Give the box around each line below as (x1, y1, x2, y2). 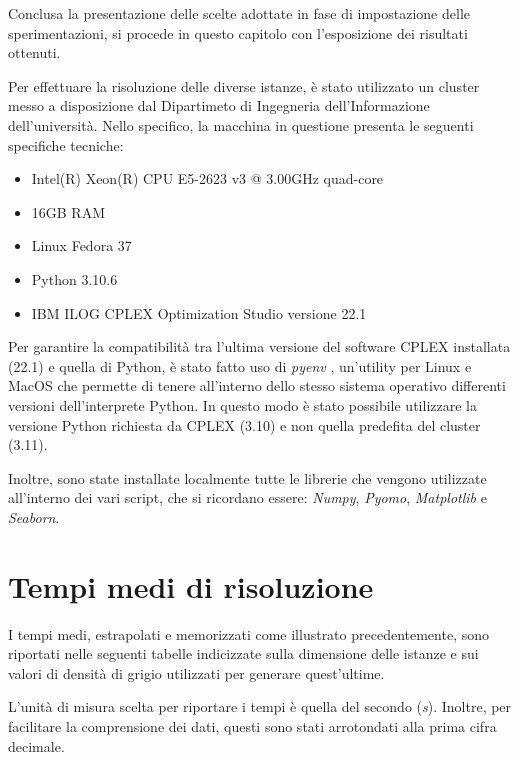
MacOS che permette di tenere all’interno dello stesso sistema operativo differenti (8, 375, 506, 396)
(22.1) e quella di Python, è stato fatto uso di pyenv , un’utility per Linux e (8, 355, 472, 376)
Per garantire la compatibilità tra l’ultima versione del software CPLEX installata (8, 336, 511, 357)
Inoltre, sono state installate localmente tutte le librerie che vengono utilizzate (8, 467, 487, 488)
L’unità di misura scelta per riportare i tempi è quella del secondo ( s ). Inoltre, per (8, 696, 512, 717)
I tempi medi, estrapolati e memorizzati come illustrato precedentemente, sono (8, 623, 489, 644)
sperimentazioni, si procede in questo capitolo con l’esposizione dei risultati (8, 22, 468, 43)
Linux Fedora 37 (31, 235, 132, 256)
